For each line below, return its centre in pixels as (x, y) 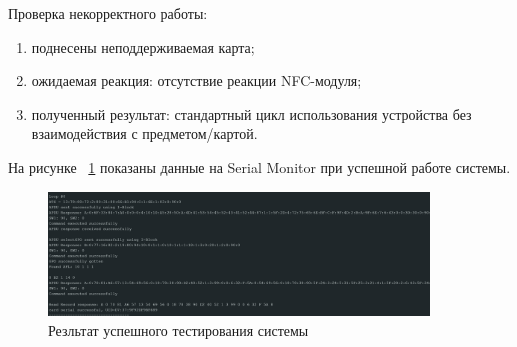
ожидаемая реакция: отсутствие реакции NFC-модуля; (196, 80)
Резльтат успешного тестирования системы (178, 329)
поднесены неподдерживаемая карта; (143, 46)
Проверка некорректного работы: (108, 13)
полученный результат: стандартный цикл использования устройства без (251, 113)
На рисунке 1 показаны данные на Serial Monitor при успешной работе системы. (259, 166)
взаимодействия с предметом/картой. (144, 133)
